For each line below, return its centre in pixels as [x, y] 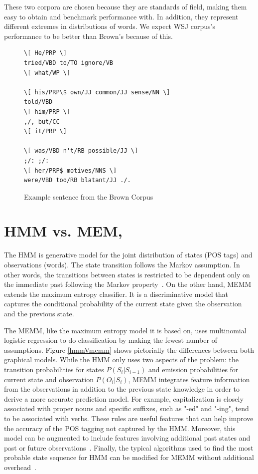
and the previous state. [39, 313]
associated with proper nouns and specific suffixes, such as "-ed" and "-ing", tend [127, 408]
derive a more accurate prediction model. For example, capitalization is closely [124, 398]
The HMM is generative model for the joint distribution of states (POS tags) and [128, 255]
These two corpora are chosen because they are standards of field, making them [126, 6]
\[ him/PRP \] [47, 112]
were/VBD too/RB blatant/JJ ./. [77, 180]
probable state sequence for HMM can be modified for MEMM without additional [129, 457]
